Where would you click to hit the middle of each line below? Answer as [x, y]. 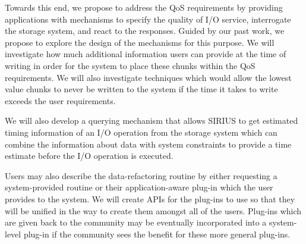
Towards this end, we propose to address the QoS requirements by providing [144, 7]
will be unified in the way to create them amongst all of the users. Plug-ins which [153, 210]
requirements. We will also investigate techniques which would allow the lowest [148, 77]
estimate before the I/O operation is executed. [89, 156]
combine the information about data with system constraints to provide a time [148, 144]
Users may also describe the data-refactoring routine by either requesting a [141, 175]
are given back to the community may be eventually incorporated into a [136, 222]
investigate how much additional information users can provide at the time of [146, 54]
